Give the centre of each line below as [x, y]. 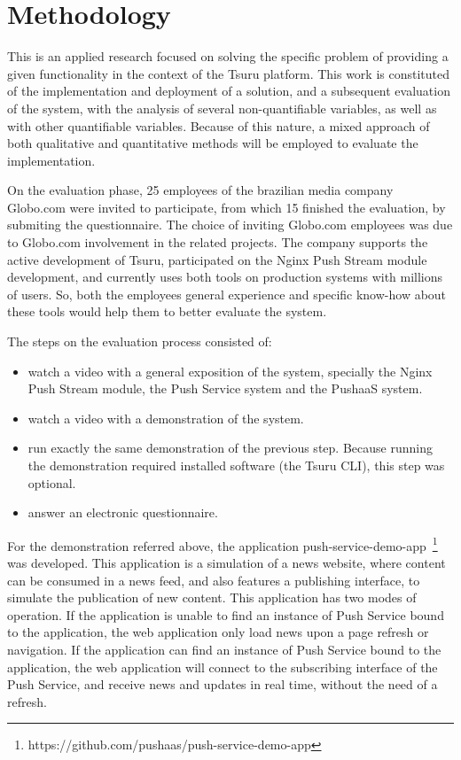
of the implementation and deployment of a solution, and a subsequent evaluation [229, 91]
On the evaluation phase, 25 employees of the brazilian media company [200, 190]
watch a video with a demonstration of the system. [166, 418]
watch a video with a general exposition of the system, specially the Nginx [230, 371]
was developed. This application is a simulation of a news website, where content [227, 563]
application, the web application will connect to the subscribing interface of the [223, 667]
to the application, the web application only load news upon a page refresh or [218, 632]
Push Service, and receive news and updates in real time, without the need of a [223, 684]
